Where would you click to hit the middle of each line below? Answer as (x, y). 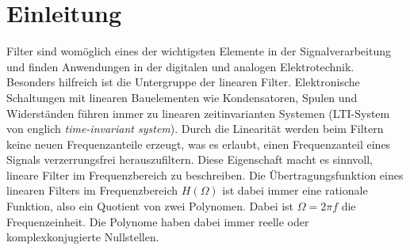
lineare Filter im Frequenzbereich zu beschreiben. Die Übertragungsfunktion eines (205, 174)
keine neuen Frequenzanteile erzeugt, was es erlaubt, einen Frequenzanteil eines (199, 144)
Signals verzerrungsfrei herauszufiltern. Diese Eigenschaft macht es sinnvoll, (190, 159)
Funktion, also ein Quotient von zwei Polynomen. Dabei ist (150, 206)
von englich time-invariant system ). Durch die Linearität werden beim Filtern (195, 129)
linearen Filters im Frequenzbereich (92, 190)
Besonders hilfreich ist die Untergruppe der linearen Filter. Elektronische (183, 82)
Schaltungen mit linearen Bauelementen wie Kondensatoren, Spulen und (182, 97)
